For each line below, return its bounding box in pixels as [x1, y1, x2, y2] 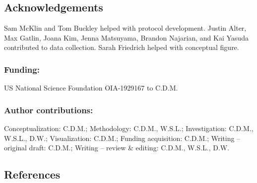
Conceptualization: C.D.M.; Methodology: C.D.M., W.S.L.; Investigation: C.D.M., [4, 123, 254, 134]
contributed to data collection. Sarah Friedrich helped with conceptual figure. [4, 42, 239, 52]
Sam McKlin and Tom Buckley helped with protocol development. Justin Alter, [4, 23, 247, 33]
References [4, 167, 61, 182]
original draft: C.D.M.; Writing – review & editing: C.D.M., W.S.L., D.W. [4, 142, 230, 153]
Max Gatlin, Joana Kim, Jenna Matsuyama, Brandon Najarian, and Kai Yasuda [4, 32, 249, 43]
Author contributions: [4, 103, 93, 116]
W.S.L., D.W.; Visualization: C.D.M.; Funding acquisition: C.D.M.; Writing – [4, 133, 241, 143]
